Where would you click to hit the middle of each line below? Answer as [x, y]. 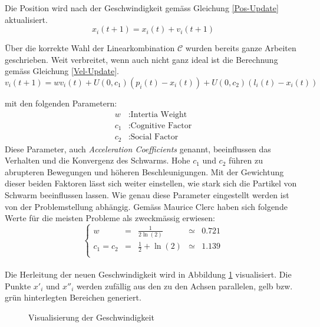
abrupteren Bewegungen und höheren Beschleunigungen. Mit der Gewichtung [144, 171]
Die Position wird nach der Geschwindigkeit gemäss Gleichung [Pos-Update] [142, 8]
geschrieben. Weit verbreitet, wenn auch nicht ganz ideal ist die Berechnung [141, 59]
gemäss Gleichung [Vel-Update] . [62, 71]
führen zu [246, 160]
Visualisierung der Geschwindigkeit [91, 317]
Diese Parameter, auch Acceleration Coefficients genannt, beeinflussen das [138, 149]
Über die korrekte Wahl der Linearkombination [90, 48]
